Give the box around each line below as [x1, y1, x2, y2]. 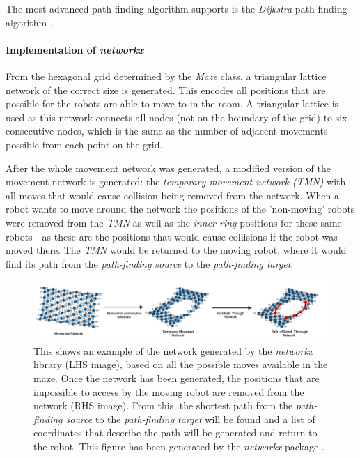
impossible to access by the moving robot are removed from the [33, 384, 304, 399]
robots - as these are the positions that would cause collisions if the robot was [6, 229, 338, 243]
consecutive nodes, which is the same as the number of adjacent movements [6, 123, 328, 138]
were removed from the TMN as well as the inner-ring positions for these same [6, 215, 342, 229]
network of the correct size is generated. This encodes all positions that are [6, 82, 326, 97]
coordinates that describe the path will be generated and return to [33, 425, 318, 440]
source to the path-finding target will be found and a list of [65, 411, 315, 426]
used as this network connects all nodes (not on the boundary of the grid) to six [6, 109, 347, 124]
